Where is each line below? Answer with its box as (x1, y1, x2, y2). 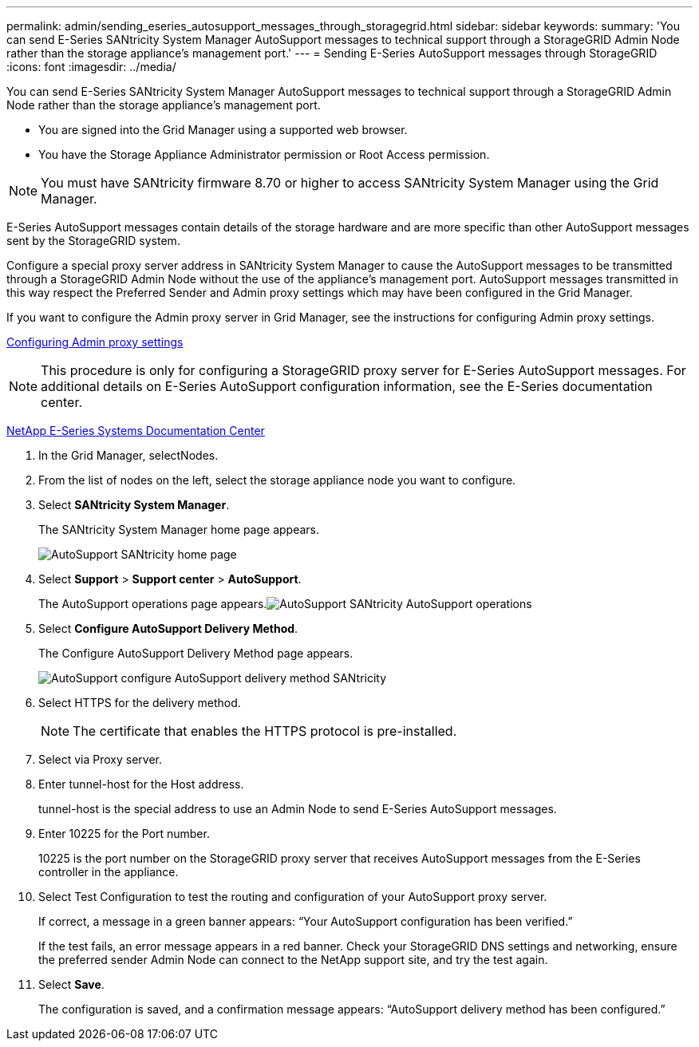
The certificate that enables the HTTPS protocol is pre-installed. (73, 723, 457, 739)
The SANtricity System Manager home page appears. (38, 523, 320, 536)
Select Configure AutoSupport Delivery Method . (38, 622, 298, 635)
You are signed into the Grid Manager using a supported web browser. (38, 123, 408, 136)
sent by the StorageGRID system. (6, 234, 180, 247)
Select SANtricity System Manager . (38, 498, 230, 512)
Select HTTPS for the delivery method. (38, 696, 241, 709)
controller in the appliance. (38, 865, 179, 879)
